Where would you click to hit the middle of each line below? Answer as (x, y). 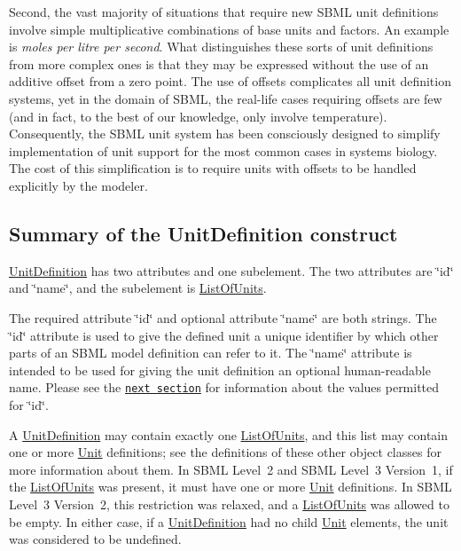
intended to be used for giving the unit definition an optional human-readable (220, 370)
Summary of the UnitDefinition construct (203, 233)
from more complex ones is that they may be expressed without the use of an (219, 63)
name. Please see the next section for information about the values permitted (224, 387)
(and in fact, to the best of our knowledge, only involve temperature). (198, 116)
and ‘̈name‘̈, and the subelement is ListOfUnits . (138, 288)
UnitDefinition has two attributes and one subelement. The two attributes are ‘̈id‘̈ (231, 270)
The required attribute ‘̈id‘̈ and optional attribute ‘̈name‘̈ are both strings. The (223, 317)
